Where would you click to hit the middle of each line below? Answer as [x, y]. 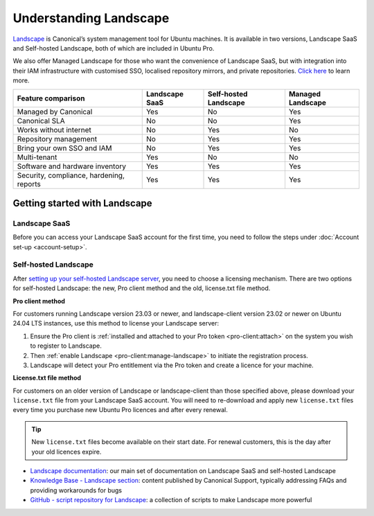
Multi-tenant [37, 157]
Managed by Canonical [55, 112]
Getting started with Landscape [82, 203]
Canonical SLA [41, 121]
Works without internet [54, 130]
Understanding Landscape [91, 18]
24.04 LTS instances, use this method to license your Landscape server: [116, 323]
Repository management [57, 139]
